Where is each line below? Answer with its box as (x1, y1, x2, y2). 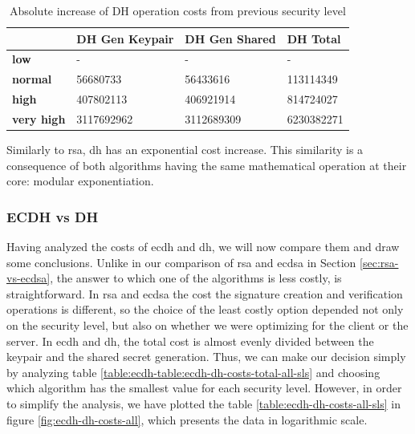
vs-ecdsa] (6, 270, 51, 286)
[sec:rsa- (360, 254, 399, 270)
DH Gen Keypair (76, 30, 174, 47)
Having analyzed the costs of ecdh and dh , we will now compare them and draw (6, 238, 400, 255)
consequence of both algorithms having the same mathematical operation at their (6, 156, 407, 173)
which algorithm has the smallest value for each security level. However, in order (6, 379, 402, 396)
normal (12, 71, 52, 87)
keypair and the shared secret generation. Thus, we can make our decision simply (6, 348, 406, 365)
